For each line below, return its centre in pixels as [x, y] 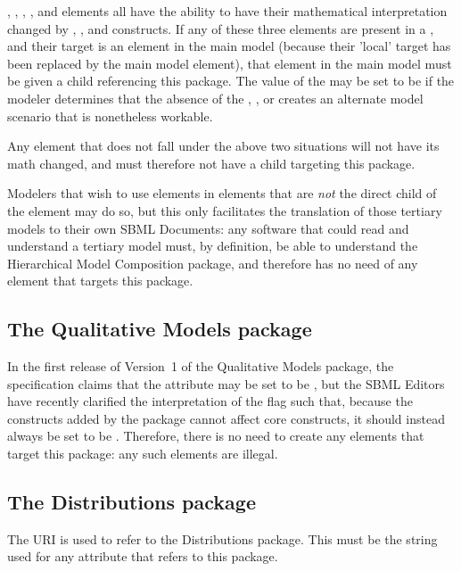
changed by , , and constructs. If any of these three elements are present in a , [221, 28]
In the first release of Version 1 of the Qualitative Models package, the [201, 366]
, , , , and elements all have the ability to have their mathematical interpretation [227, 11]
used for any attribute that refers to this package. [143, 556]
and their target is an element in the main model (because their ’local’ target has [229, 46]
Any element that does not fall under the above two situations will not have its [223, 146]
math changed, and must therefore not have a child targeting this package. [211, 163]
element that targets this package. [100, 281]
